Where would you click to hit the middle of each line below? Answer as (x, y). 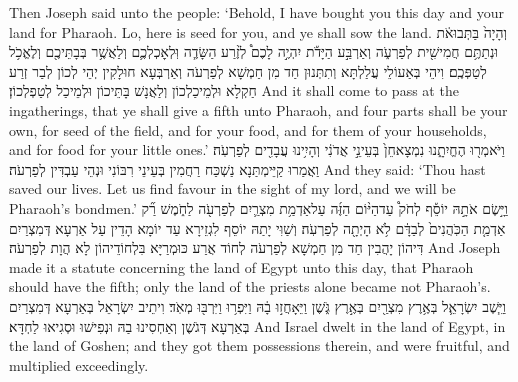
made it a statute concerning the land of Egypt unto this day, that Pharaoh (241, 266)
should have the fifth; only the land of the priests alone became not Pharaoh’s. (250, 286)
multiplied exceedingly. (79, 364)
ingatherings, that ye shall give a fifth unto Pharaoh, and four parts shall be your (258, 109)
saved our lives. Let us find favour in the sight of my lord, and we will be (232, 188)
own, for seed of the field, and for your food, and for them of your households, (248, 129)
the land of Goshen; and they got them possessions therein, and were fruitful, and (259, 345)
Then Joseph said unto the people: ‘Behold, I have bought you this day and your (256, 12)
